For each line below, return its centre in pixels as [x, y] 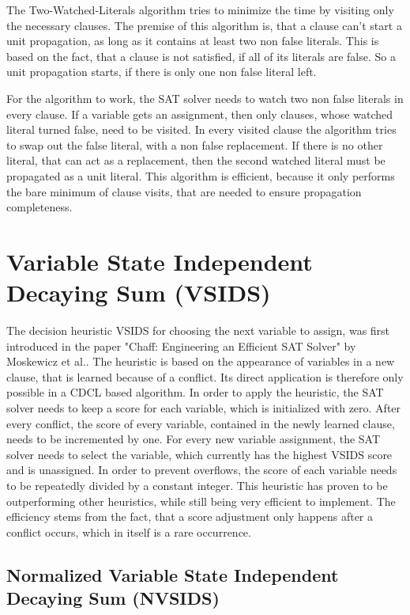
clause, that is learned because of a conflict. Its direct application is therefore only [205, 376]
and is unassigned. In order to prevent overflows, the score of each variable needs [202, 470]
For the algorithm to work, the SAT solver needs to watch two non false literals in [205, 98]
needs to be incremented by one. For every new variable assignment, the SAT [194, 439]
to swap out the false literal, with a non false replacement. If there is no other [195, 144]
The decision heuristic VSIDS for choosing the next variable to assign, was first [198, 330]
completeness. [39, 207]
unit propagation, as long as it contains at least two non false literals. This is [193, 41]
